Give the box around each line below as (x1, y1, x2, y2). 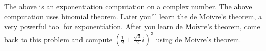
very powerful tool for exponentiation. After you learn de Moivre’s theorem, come (4, 21, 260, 32)
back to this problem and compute (4, 34, 112, 44)
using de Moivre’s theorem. (156, 34, 241, 44)
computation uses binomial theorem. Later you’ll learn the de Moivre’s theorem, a (4, 11, 262, 21)
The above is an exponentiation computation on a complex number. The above (4, 1, 252, 11)
